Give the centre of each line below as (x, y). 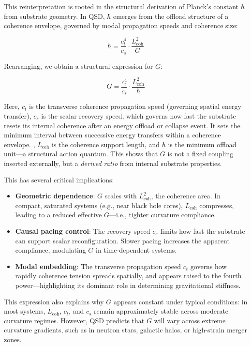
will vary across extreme (190, 320)
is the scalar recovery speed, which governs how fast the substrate (139, 116)
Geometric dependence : (55, 196)
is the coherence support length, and (105, 144)
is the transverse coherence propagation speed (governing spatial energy (135, 106)
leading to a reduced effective (59, 215)
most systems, (25, 311)
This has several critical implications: (59, 179)
